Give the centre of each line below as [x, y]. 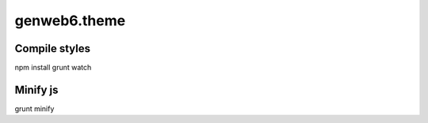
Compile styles [53, 48]
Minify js [36, 89]
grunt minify [34, 108]
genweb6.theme [70, 20]
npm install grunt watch [53, 68]
